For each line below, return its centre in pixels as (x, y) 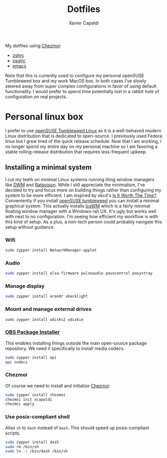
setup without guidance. (30, 227)
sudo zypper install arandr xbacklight (47, 296)
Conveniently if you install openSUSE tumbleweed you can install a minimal (82, 201)
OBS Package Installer (33, 332)
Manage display (25, 286)
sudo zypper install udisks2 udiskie (44, 320)
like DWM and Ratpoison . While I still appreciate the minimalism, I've (75, 185)
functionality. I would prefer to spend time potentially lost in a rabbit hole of (82, 91)
